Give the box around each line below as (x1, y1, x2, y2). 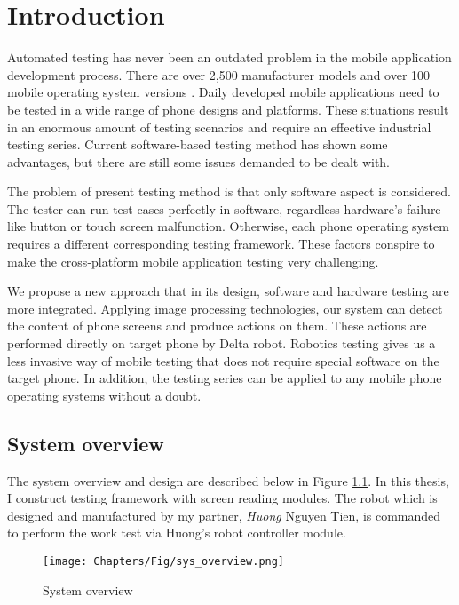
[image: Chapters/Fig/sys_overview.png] (43, 554, 285, 568)
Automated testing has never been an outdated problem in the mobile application (7, 48, 452, 67)
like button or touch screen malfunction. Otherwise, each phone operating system (7, 217, 449, 235)
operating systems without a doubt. (7, 386, 202, 404)
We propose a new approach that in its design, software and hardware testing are (7, 282, 449, 300)
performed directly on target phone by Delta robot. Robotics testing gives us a (7, 334, 436, 353)
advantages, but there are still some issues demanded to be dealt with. (7, 152, 391, 171)
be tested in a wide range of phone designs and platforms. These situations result (7, 100, 449, 118)
